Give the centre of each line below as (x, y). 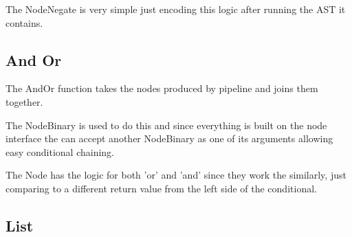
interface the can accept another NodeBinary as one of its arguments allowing (169, 138)
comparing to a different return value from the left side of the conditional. (161, 188)
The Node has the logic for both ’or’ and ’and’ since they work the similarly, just (176, 175)
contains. (24, 22)
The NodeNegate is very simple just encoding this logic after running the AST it (176, 9)
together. (24, 101)
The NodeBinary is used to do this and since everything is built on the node (166, 125)
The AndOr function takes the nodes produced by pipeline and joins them (162, 88)
